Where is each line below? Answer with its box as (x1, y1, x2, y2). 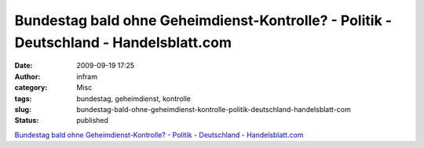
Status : (14, 116, 39, 125)
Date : (14, 61, 33, 70)
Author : (14, 71, 41, 81)
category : (14, 83, 48, 92)
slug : (14, 104, 31, 114)
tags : (14, 94, 32, 103)
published (76, 116, 109, 125)
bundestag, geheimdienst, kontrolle (76, 94, 192, 103)
